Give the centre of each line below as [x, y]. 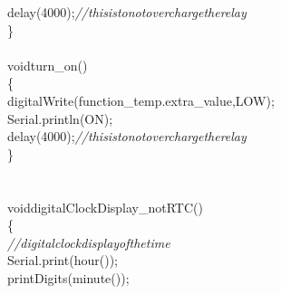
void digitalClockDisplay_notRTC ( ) [105, 207]
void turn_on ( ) [48, 65]
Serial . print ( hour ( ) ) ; [63, 260]
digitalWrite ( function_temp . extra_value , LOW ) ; [141, 100]
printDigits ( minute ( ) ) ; [68, 277]
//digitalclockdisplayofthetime [89, 242]
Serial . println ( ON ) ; [60, 118]
